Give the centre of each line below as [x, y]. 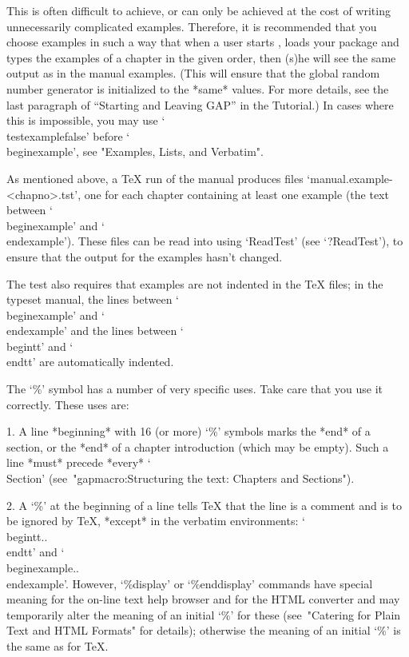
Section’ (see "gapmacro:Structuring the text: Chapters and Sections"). [181, 478]
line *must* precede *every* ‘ [79, 462]
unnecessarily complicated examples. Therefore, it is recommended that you [192, 26]
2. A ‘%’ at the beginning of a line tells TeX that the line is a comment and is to [204, 505]
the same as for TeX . [58, 645]
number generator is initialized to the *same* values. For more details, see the [198, 88]
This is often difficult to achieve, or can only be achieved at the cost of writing [199, 10]
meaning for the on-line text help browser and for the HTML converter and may [203, 599]
